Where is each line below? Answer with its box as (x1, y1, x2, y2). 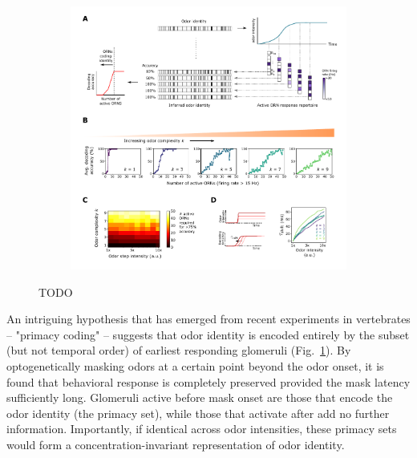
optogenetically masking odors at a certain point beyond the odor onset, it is (6, 358, 384, 375)
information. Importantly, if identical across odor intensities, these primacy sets (6, 420, 397, 437)
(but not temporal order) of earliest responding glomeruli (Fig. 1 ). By (6, 342, 351, 359)
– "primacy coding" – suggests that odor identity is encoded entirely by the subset (6, 326, 410, 342)
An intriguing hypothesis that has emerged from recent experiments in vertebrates (6, 310, 411, 327)
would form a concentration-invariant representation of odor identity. (6, 436, 345, 453)
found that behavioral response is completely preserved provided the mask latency (6, 373, 411, 390)
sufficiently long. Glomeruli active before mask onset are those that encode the (6, 389, 393, 406)
